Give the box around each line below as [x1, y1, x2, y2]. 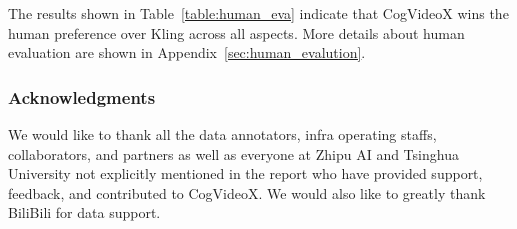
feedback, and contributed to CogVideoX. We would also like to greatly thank [8, 182, 486, 203]
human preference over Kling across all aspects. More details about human [8, 22, 465, 43]
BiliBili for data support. [8, 202, 161, 223]
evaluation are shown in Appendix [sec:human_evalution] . [8, 42, 366, 63]
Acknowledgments [8, 84, 156, 109]
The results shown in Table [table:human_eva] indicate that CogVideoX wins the [8, 3, 509, 23]
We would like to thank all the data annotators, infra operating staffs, [8, 124, 437, 144]
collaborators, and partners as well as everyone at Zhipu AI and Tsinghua [8, 143, 459, 164]
